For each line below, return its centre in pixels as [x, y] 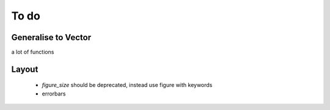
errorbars [54, 94]
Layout [25, 69]
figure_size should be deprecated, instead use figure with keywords [127, 85]
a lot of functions [33, 52]
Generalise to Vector [51, 37]
